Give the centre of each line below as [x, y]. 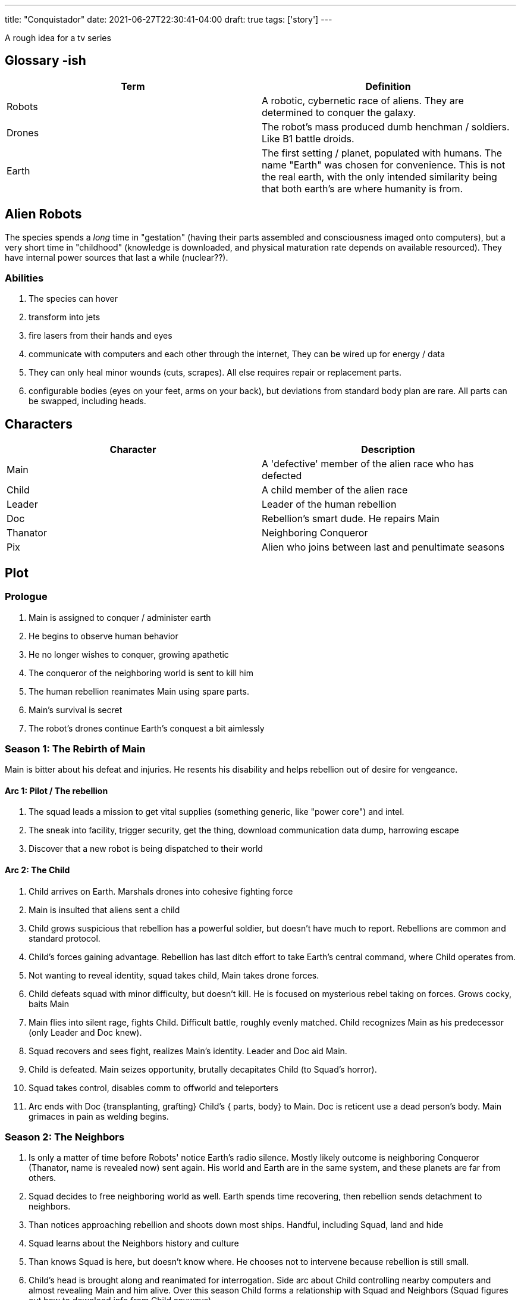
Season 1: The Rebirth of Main [75, 749]
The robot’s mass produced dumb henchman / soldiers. [386, 126]
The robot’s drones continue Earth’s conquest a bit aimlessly [147, 728]
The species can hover [73, 299]
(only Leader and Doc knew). [85, 1032]
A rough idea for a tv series [58, 38]
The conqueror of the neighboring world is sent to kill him [141, 673]
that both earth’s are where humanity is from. [362, 188]
